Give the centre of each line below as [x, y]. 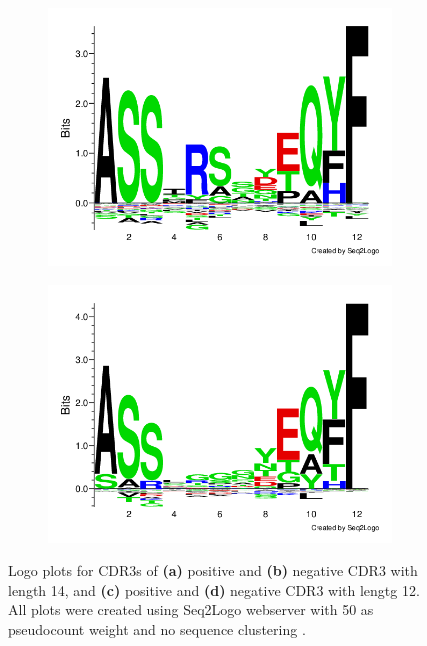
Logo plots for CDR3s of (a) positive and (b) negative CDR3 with [213, 570]
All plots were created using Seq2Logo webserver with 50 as [191, 609]
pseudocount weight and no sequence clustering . [157, 628]
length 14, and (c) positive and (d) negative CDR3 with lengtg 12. [214, 589]
